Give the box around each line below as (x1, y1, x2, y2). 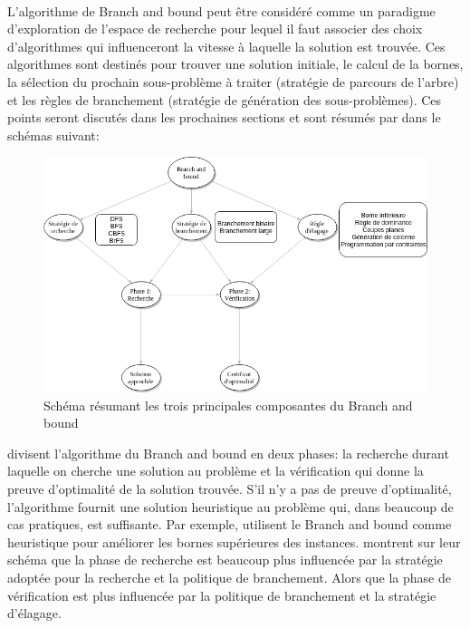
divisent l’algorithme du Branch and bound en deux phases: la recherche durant (7, 443, 449, 462)
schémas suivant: (7, 125, 100, 144)
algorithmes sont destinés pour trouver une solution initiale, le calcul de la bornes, (7, 54, 464, 73)
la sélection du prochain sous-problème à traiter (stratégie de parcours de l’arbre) (7, 72, 459, 91)
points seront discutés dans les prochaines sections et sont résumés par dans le (7, 108, 441, 127)
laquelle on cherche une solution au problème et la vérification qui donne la (7, 461, 424, 480)
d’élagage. (7, 604, 62, 623)
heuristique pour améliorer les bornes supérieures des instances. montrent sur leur (7, 532, 461, 551)
